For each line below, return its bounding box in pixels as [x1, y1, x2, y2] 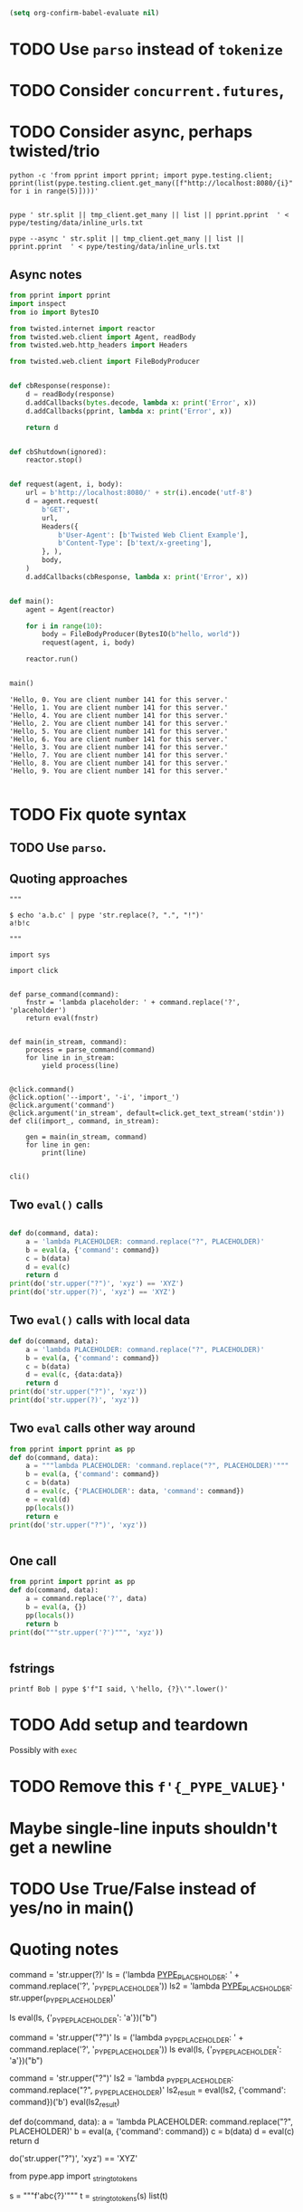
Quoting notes [9, 1939, 119, 1959]
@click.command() [9, 1085, 75, 1094]
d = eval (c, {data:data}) [25, 1370, 124, 1379]
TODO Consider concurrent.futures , [9, 81, 285, 101]
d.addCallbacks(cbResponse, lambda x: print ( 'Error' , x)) [25, 572, 249, 581]
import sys [9, 950, 51, 959]
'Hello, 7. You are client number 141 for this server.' [9, 750, 229, 759]
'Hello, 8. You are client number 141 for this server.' [9, 758, 229, 768]
